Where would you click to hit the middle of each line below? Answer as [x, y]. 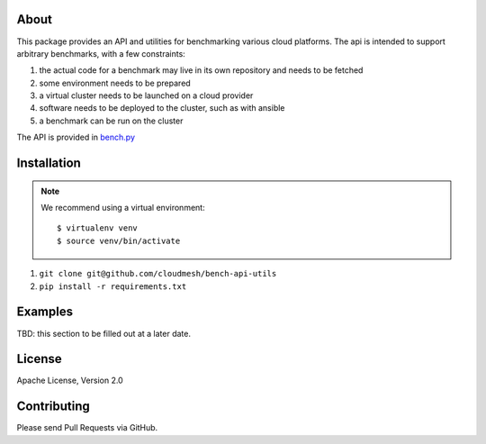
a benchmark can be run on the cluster [111, 121]
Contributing [53, 407]
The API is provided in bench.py [76, 137]
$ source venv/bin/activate [119, 240]
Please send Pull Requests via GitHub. [87, 428]
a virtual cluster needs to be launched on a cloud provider [146, 95]
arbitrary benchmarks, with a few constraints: [101, 53]
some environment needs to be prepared [115, 83]
